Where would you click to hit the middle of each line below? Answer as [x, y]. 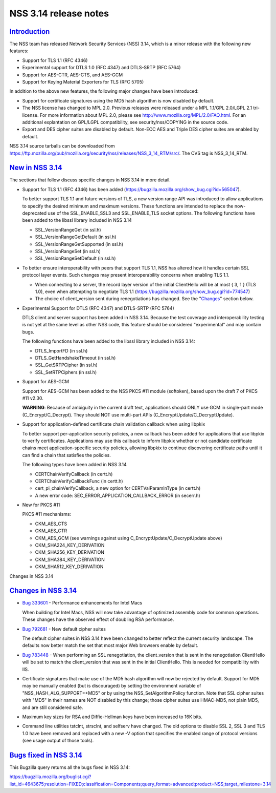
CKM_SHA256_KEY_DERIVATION [70, 552]
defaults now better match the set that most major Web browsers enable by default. [110, 645]
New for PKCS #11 [41, 505]
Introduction [30, 32]
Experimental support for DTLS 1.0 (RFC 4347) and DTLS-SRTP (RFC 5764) [101, 68]
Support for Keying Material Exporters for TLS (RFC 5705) [83, 82]
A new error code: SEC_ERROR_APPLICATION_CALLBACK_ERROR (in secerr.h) [118, 495]
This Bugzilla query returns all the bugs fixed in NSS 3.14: [70, 767]
